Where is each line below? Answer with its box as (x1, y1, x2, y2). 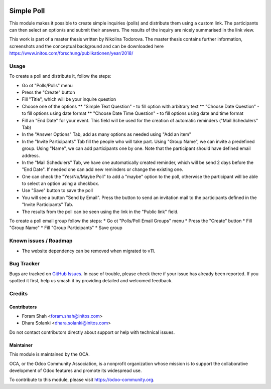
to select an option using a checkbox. (22, 180, 100, 186)
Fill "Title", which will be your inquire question (22, 96, 116, 102)
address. (22, 152, 40, 158)
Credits (9, 290, 28, 297)
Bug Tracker (9, 260, 40, 267)
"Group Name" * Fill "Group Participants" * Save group (9, 225, 122, 231)
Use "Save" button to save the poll (22, 187, 93, 193)
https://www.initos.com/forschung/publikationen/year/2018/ (9, 50, 133, 56)
